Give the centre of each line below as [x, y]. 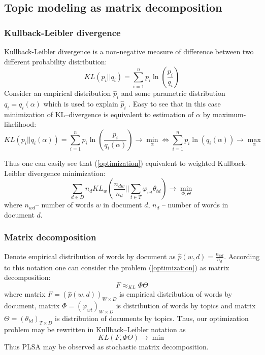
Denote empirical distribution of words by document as [90, 256]
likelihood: [20, 124]
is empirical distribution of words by [176, 294]
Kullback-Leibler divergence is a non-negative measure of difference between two [129, 51]
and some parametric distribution [173, 93]
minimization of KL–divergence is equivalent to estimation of [99, 114]
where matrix [25, 294]
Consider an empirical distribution [58, 93]
